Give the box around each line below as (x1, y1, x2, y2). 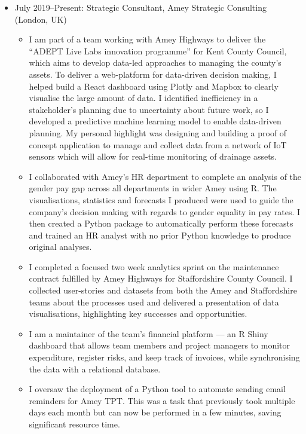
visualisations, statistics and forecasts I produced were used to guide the (29, 193, 293, 206)
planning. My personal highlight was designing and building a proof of (29, 126, 287, 139)
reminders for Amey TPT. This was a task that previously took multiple (29, 394, 295, 407)
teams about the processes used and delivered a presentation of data (29, 295, 279, 308)
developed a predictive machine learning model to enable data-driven (29, 115, 281, 127)
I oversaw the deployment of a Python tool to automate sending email (29, 383, 286, 395)
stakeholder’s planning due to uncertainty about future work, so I (29, 103, 269, 115)
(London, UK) (14, 13, 67, 25)
